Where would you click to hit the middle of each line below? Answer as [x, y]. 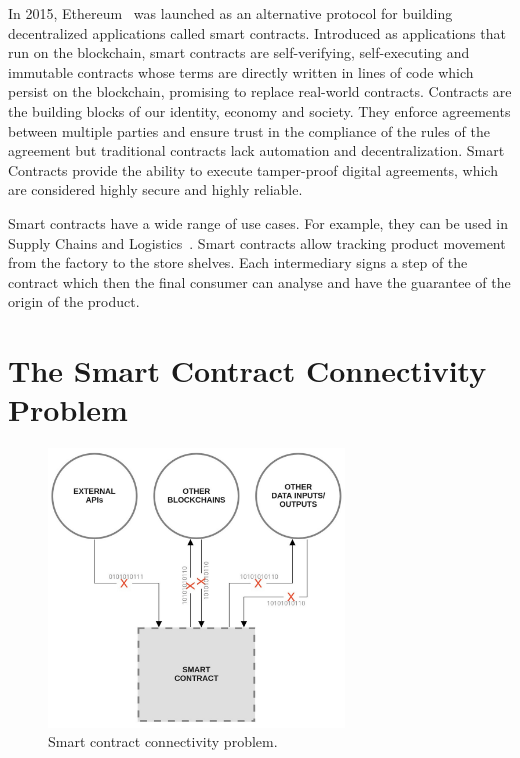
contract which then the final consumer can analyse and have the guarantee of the [259, 281]
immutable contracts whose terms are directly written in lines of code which [241, 71]
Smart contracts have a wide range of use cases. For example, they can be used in [258, 222]
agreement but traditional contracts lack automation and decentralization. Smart [256, 150]
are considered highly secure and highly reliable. [155, 189]
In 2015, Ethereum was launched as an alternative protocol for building [230, 13]
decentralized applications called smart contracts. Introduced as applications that [257, 32]
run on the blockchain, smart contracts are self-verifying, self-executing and [239, 52]
